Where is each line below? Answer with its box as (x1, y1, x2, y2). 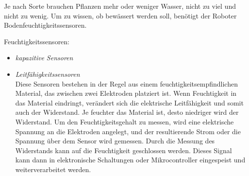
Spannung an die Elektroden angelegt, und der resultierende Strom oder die (15, 126, 241, 136)
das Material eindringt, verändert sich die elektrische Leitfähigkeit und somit (15, 97, 244, 107)
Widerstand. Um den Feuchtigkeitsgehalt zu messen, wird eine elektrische (15, 116, 234, 126)
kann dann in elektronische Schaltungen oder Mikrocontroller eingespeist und (15, 155, 246, 165)
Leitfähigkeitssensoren (15, 69, 80, 79)
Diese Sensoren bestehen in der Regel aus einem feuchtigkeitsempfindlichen (15, 78, 238, 88)
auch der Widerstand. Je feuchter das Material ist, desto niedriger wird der (15, 107, 239, 117)
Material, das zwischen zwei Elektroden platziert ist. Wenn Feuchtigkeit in (15, 88, 237, 98)
